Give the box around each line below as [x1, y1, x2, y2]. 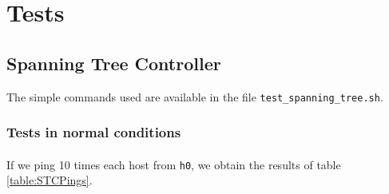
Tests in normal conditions [6, 122, 181, 142]
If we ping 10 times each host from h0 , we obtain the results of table [6, 156, 341, 172]
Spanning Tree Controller [6, 50, 221, 75]
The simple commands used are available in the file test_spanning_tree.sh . [6, 88, 383, 105]
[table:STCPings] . [6, 172, 93, 188]
